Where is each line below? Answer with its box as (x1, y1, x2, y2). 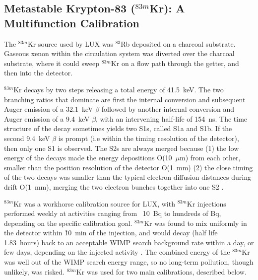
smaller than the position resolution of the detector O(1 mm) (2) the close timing (4, 162, 253, 172)
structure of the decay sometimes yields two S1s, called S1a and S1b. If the (4, 123, 232, 134)
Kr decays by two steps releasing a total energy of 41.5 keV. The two (13, 84, 224, 94)
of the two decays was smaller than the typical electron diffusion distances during (4, 172, 251, 182)
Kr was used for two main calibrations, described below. (76, 266, 247, 277)
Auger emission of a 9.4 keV (4, 113, 90, 124)
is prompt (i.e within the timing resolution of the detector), (58, 133, 239, 143)
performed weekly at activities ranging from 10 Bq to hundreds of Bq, (4, 208, 221, 218)
